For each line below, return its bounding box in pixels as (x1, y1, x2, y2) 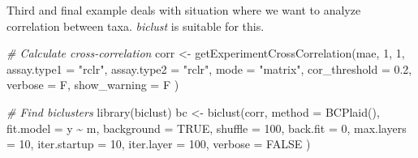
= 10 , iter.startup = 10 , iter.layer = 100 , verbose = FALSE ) (6, 135, 311, 152)
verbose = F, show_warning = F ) (6, 76, 179, 93)
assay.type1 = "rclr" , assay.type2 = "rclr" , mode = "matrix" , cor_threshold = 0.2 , (6, 60, 412, 77)
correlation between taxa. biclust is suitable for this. (6, 17, 265, 34)
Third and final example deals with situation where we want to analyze (6, 2, 361, 18)
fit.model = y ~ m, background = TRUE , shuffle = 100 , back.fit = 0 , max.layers (6, 119, 407, 136)
